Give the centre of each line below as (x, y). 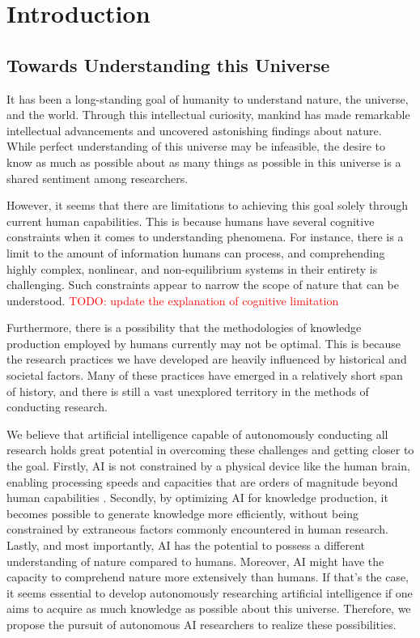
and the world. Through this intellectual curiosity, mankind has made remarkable (208, 115)
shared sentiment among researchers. (98, 178)
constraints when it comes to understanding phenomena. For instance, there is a (205, 237)
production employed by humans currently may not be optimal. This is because (204, 343)
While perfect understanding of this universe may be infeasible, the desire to (196, 146)
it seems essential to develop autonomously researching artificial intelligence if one (210, 592)
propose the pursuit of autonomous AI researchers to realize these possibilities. (202, 624)
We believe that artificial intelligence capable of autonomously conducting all (197, 434)
